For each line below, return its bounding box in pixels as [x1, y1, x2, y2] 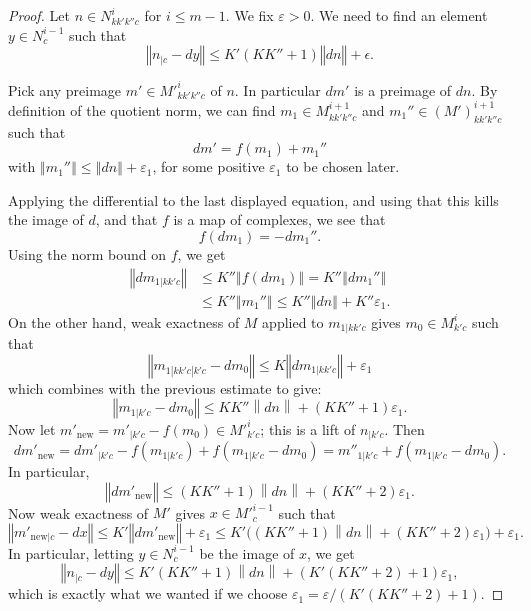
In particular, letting [8, 542, 134, 563]
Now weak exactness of [8, 502, 149, 523]
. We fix [225, 5, 274, 25]
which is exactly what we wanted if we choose [8, 583, 288, 604]
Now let [8, 418, 56, 439]
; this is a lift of [260, 418, 356, 439]
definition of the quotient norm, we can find [8, 99, 276, 120]
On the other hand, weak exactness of [8, 311, 240, 332]
